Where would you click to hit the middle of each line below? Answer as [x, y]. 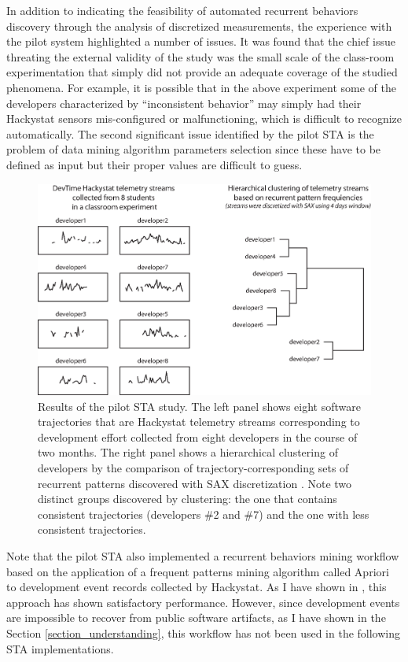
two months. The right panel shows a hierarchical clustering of [188, 452]
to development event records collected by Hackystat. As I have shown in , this [197, 587]
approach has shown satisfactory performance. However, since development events [203, 602]
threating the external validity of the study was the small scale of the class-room [200, 56]
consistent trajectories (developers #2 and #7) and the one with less [204, 514]
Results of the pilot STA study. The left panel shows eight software [199, 406]
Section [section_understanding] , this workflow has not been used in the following [204, 633]
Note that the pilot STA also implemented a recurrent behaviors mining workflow [203, 556]
